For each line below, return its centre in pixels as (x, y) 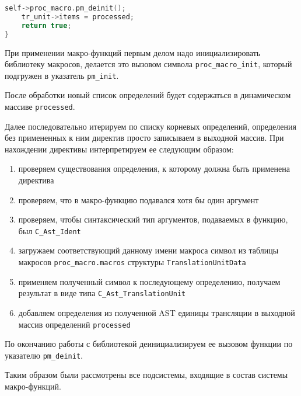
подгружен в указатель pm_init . (62, 75)
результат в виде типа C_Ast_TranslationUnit (102, 293)
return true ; (46, 25)
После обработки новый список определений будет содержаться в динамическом (148, 95)
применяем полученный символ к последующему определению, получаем (149, 281)
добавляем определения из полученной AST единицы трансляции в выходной (157, 312)
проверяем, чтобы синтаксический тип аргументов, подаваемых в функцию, (153, 219)
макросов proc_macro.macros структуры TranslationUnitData (132, 262)
